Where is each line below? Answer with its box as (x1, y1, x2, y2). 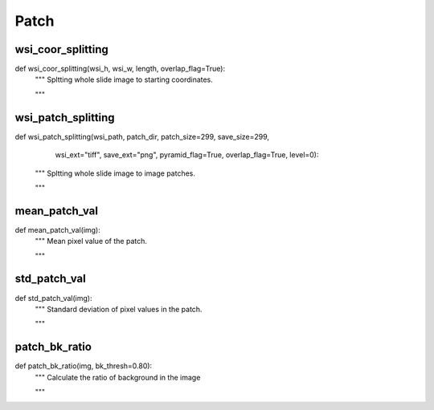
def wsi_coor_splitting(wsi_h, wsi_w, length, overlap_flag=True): (14, 64, 225, 74)
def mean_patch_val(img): (14, 225, 100, 234)
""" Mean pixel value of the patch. (35, 237, 148, 246)
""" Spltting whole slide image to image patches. (35, 168, 196, 178)
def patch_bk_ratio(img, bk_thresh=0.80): (14, 361, 153, 371)
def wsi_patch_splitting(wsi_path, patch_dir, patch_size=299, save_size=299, (14, 132, 269, 141)
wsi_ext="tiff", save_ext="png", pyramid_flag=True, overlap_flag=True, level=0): (55, 150, 319, 160)
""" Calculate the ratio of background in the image (35, 372, 201, 382)
